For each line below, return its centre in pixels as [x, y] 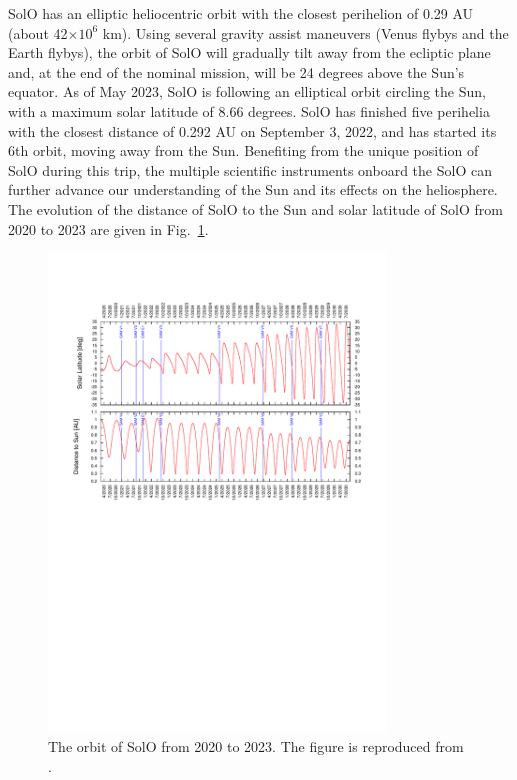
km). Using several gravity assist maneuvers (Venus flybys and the [305, 32]
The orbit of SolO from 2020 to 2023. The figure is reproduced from [256, 746]
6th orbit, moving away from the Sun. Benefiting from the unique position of [243, 150]
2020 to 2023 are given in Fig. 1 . [108, 228]
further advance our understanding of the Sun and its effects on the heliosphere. [253, 189]
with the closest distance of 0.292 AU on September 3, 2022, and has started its [252, 130]
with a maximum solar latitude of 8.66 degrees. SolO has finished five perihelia [249, 110]
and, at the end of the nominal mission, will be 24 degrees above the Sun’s [236, 71]
